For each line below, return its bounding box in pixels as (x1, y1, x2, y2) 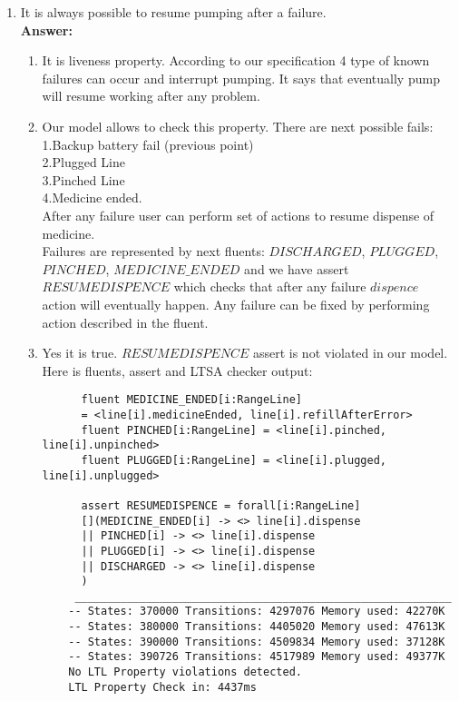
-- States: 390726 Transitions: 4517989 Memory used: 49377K (68, 650, 445, 664)
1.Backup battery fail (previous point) (42, 134, 254, 153)
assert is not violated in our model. (252, 343, 448, 362)
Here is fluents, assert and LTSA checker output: (42, 360, 313, 380)
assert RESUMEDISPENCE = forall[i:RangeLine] (81, 499, 361, 512)
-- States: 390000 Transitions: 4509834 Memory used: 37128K (68, 635, 445, 648)
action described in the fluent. (42, 312, 209, 331)
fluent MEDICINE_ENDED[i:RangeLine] (81, 393, 302, 407)
